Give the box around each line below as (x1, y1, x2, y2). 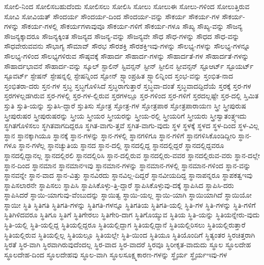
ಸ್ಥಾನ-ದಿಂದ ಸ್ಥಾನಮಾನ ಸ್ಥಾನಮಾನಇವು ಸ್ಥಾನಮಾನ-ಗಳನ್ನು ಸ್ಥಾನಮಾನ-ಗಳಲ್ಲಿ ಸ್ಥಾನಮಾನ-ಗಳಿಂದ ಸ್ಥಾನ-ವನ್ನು (4, 160, 251, 170)
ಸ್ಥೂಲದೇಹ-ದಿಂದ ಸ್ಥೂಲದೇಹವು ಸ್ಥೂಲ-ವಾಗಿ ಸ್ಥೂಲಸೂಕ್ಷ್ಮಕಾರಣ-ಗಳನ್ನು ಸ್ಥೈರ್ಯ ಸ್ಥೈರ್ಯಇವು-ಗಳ (4, 249, 227, 259)
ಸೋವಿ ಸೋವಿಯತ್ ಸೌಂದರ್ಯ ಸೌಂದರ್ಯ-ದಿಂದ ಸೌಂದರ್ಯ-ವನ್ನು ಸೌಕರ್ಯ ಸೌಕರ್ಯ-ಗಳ (4, 11, 220, 21)
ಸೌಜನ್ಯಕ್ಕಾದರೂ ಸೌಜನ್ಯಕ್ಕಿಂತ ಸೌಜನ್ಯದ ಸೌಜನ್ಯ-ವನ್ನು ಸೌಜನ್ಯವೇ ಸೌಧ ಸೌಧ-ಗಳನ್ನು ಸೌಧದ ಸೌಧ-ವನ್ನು (4, 30, 240, 41)
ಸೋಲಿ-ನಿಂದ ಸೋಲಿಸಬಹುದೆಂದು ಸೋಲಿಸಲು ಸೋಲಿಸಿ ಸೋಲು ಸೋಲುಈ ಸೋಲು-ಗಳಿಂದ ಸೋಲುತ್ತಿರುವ (4, 1, 250, 11)
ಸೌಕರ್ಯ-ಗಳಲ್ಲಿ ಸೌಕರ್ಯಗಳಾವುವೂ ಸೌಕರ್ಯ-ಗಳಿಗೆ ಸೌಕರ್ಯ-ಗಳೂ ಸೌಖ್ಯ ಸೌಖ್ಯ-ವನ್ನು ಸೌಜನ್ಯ (21, 21, 243, 31)
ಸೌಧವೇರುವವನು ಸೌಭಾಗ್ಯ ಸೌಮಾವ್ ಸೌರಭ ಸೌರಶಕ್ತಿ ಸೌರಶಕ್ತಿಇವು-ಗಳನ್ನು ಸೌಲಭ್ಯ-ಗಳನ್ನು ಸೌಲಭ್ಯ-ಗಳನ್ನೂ (4, 41, 250, 51)
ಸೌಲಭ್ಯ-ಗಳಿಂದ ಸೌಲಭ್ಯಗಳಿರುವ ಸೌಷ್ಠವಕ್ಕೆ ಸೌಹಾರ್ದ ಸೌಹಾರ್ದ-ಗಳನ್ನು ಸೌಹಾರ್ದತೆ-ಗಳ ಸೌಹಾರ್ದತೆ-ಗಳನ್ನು (4, 50, 249, 61)
